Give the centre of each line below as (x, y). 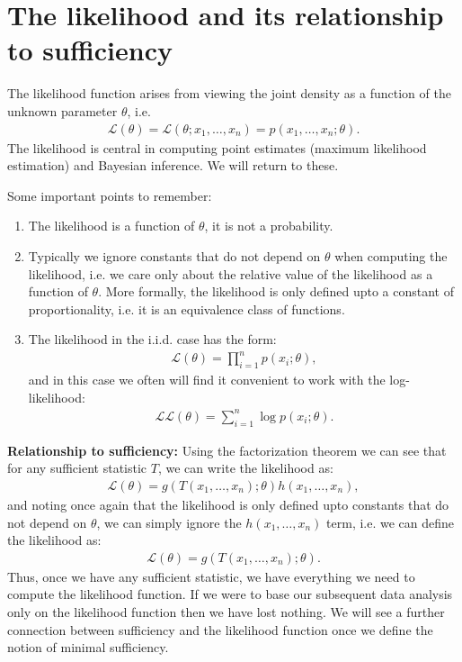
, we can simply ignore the (169, 522)
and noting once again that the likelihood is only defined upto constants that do (228, 504)
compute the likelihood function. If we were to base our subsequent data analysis (230, 594)
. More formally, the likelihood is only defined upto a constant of (276, 291)
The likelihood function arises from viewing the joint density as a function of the (229, 93)
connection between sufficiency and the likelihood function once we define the (220, 629)
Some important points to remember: (110, 195)
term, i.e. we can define (391, 522)
